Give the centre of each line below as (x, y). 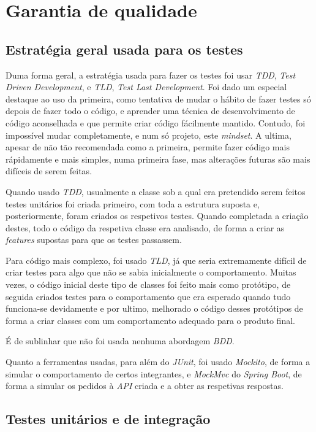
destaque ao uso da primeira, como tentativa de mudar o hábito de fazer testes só (158, 98)
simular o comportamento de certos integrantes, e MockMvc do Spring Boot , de (154, 373)
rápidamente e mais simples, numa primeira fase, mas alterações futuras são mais (158, 159)
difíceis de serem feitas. (49, 171)
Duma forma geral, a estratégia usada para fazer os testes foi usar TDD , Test (151, 75)
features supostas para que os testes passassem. (94, 240)
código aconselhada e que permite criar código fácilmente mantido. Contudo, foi (156, 122)
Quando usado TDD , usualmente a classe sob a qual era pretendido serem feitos (156, 191)
